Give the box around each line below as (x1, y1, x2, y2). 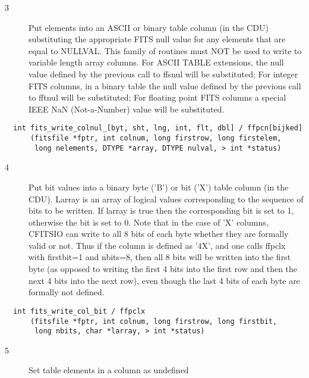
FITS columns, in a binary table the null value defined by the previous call (29, 79, 301, 92)
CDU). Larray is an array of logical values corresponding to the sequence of (29, 192, 304, 205)
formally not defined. (29, 286, 105, 298)
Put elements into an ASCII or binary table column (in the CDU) (29, 21, 269, 33)
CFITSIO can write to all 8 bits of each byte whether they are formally (29, 227, 289, 240)
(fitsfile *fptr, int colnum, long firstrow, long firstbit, (30, 317, 278, 326)
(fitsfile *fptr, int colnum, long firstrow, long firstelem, (30, 134, 282, 142)
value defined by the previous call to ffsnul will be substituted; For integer (29, 67, 298, 80)
